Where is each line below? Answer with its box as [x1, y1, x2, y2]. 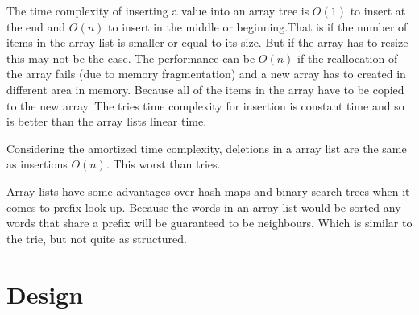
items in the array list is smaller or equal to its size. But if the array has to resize [6, 34, 409, 51]
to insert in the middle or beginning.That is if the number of [108, 18, 408, 35]
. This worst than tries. [106, 155, 221, 172]
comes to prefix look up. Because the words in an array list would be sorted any [6, 198, 401, 215]
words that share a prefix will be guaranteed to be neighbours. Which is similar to [6, 214, 413, 231]
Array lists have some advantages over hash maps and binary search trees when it [6, 182, 410, 199]
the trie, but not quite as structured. [6, 230, 187, 247]
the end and [6, 18, 66, 35]
